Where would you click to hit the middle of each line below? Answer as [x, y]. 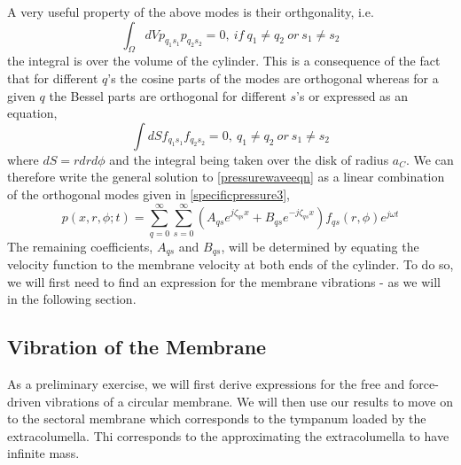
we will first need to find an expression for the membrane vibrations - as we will [224, 281]
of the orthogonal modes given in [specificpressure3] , [148, 194]
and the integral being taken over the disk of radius [249, 159]
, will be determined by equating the [320, 246]
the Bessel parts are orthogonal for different [168, 95]
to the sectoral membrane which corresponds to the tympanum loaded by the [217, 418]
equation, [32, 113]
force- [424, 384]
